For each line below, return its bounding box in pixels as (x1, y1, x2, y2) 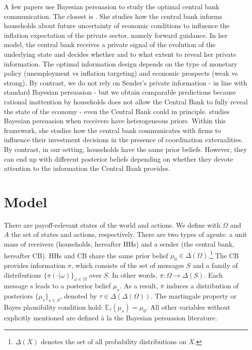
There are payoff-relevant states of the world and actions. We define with (4, 219, 220, 230)
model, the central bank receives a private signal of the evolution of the (4, 39, 216, 50)
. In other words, (108, 269, 157, 280)
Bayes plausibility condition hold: (4, 302, 103, 312)
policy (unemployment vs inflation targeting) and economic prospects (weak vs (4, 68, 238, 78)
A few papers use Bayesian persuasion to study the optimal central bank (4, 1, 220, 11)
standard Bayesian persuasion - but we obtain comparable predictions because (4, 87, 236, 97)
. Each (204, 269, 223, 280)
